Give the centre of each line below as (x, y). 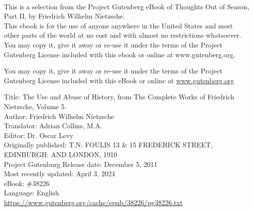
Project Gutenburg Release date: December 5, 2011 (81, 164)
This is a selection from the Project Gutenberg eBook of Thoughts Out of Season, (127, 6)
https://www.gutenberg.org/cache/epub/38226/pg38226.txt (93, 202)
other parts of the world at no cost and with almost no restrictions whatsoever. (123, 35)
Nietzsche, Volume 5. (35, 106)
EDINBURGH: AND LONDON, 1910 (61, 154)
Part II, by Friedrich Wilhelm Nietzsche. (65, 16)
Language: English (32, 193)
